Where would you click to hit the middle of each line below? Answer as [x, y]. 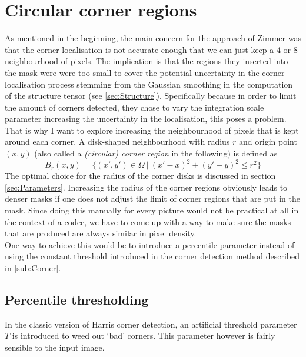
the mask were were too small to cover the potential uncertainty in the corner [145, 72]
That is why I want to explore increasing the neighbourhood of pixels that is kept [152, 130]
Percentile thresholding [77, 299]
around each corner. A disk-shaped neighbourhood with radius [117, 141]
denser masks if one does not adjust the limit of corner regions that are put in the [152, 198]
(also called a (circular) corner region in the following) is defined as [156, 153]
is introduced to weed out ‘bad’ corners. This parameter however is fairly [144, 336]
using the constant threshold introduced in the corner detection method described [152, 256]
